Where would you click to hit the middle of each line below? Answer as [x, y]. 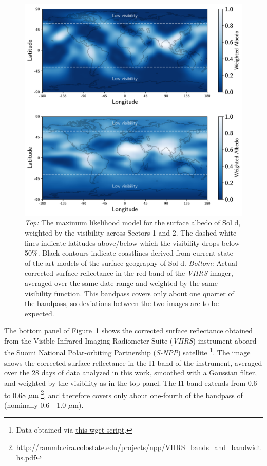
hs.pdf [26, 457]
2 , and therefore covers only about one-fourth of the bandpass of [142, 394]
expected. [40, 313]
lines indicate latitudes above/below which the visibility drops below [132, 243]
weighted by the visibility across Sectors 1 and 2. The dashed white [131, 232]
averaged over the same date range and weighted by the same [121, 283]
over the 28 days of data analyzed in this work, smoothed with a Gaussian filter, [131, 373]
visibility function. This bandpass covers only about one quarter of [129, 293]
